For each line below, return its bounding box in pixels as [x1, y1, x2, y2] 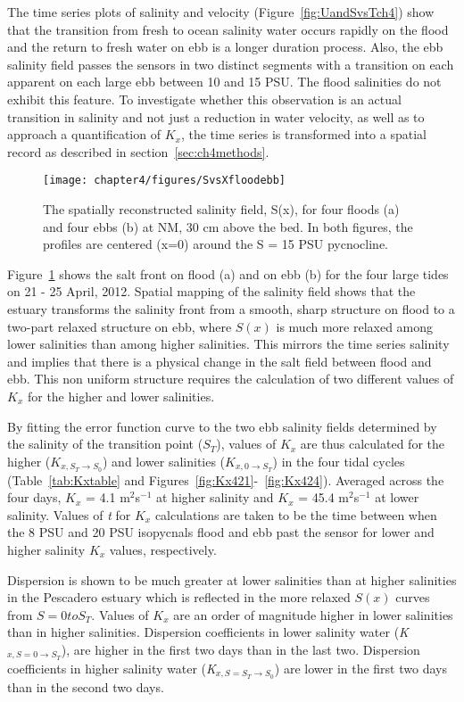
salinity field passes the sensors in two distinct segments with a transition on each [7, 54, 454, 73]
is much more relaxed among [276, 317, 434, 335]
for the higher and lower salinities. [27, 386, 215, 405]
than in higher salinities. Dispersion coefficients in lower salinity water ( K [7, 623, 409, 641]
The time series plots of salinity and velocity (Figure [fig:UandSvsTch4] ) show [7, 3, 435, 21]
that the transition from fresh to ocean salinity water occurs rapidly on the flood [7, 20, 449, 38]
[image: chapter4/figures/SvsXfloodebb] [43, 174, 286, 187]
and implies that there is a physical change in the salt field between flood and [7, 351, 432, 370]
